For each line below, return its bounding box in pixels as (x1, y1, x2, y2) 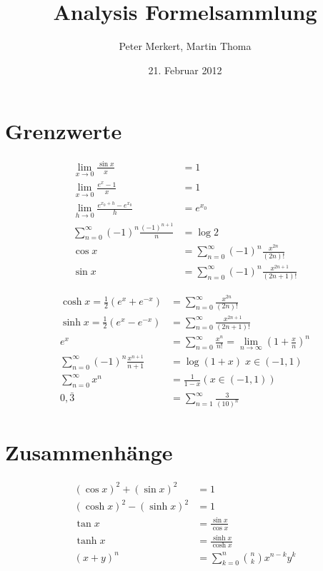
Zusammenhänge (5, 438, 173, 467)
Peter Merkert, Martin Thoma (119, 39, 252, 54)
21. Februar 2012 (148, 62, 222, 77)
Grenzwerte (5, 116, 122, 146)
